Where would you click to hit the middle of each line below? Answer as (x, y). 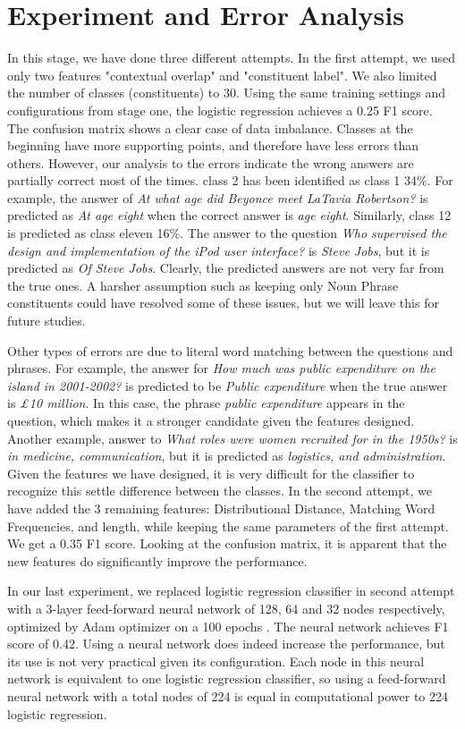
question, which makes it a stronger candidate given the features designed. (211, 420)
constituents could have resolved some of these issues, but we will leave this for (223, 303)
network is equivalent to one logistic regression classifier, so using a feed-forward (227, 678)
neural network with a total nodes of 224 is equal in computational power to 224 (228, 695)
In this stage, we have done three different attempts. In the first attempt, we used (231, 58)
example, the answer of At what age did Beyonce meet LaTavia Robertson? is (218, 197)
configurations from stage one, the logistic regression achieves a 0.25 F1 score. (220, 110)
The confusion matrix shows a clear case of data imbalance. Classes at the (210, 127)
